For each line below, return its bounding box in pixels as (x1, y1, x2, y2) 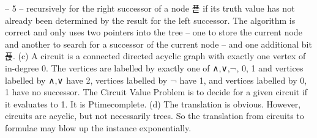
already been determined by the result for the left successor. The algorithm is (5, 13, 296, 26)
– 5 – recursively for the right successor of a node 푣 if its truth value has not (5, 2, 295, 14)
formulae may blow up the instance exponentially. (5, 121, 192, 134)
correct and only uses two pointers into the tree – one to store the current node (5, 26, 302, 38)
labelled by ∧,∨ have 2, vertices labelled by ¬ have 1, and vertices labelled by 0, (5, 73, 307, 86)
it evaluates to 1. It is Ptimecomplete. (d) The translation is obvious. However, (5, 97, 301, 110)
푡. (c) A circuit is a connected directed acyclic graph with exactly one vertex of (5, 49, 306, 62)
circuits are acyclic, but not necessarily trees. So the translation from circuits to (5, 109, 304, 122)
